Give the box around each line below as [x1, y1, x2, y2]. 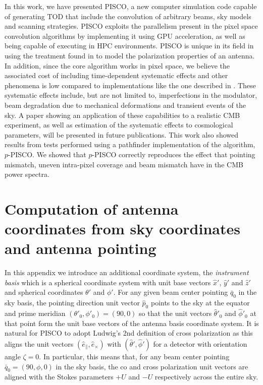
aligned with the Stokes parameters [5, 371, 114, 382]
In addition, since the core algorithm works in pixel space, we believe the [5, 60, 230, 71]
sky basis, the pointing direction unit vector [5, 297, 140, 308]
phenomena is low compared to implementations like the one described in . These [5, 80, 256, 90]
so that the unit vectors [139, 308, 212, 318]
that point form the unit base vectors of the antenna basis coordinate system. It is [5, 317, 259, 328]
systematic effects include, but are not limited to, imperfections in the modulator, [5, 90, 257, 100]
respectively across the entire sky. [154, 371, 258, 382]
